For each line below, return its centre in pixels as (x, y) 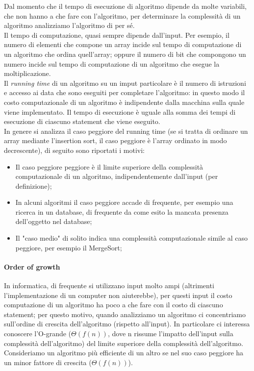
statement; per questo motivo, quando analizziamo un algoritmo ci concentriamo (125, 314)
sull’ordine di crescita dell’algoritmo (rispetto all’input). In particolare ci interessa (127, 324)
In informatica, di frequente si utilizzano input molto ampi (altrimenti (109, 285)
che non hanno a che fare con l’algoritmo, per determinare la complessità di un (122, 15)
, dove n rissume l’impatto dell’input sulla (170, 334)
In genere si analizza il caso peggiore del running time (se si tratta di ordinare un (126, 131)
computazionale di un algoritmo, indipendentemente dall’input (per (117, 176)
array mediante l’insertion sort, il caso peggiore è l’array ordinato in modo (115, 140)
